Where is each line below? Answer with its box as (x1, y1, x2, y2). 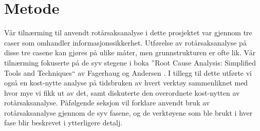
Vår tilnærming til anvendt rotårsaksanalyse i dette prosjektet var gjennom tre (4, 27, 252, 38)
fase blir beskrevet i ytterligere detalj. (4, 117, 123, 128)
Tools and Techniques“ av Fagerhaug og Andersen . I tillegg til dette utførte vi (4, 67, 252, 78)
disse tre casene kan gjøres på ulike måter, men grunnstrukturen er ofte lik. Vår (4, 47, 256, 58)
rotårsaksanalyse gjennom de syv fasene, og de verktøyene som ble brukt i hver (4, 107, 253, 118)
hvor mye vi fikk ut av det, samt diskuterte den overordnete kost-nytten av (4, 87, 240, 98)
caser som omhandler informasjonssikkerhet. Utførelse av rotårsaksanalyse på (4, 37, 247, 48)
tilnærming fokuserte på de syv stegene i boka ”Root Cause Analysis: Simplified (4, 57, 256, 68)
